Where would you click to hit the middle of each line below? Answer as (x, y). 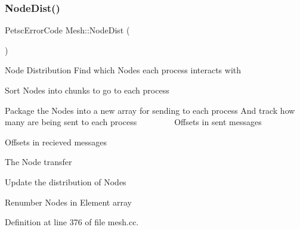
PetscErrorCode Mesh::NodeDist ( (67, 30)
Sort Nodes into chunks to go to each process (87, 90)
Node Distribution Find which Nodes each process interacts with (123, 70)
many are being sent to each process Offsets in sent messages (133, 122)
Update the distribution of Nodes (66, 181)
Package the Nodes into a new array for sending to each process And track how (150, 110)
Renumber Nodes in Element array (68, 202)
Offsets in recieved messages (56, 142)
